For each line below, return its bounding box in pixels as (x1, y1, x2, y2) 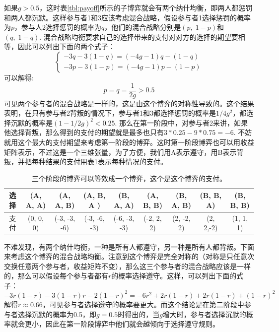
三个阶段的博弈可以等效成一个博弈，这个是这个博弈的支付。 (32, 173, 226, 183)
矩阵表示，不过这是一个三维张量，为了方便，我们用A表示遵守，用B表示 (4, 146, 237, 157)
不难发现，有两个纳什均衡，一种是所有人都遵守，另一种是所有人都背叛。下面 (4, 241, 254, 252)
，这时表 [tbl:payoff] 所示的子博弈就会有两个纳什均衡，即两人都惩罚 (39, 2, 253, 12)
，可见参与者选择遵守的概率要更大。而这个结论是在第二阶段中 (42, 299, 244, 309)
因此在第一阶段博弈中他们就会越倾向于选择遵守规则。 (45, 319, 219, 329)
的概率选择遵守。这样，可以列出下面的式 (111, 270, 244, 281)
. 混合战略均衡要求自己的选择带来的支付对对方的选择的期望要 (39, 31, 238, 42)
